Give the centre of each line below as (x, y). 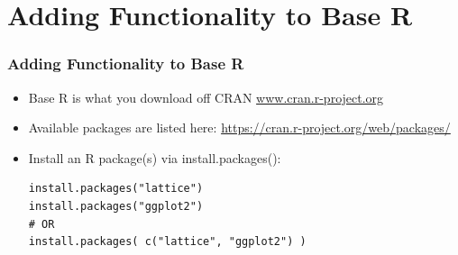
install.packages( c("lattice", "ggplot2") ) (167, 242)
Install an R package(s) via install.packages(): (155, 157)
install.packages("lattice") (116, 189)
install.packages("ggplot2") (116, 206)
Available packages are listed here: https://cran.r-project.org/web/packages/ (239, 127)
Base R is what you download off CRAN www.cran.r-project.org (206, 97)
